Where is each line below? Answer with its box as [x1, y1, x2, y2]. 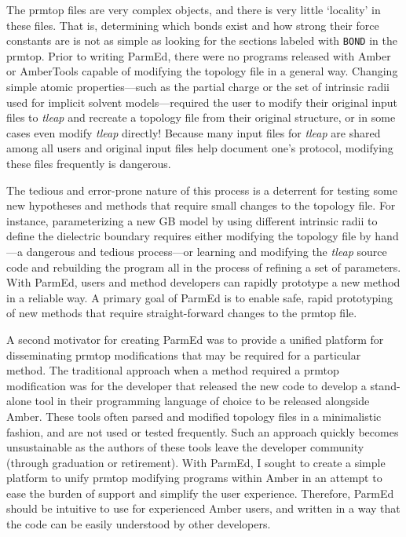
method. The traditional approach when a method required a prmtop [6, 362, 339, 378]
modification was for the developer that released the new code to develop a [6, 377, 367, 393]
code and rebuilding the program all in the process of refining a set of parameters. [6, 258, 401, 275]
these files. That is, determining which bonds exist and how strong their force [6, 16, 379, 33]
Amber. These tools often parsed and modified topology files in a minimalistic [6, 407, 382, 424]
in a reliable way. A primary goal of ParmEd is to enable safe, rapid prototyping [6, 289, 393, 305]
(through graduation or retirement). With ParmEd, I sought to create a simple [6, 454, 386, 470]
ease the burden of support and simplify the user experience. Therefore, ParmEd [6, 484, 394, 501]
